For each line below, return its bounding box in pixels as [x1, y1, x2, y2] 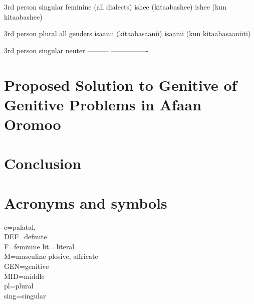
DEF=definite [4, 231, 47, 242]
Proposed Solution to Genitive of [4, 74, 237, 95]
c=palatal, [4, 221, 36, 232]
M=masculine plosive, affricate [4, 251, 98, 261]
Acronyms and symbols [4, 192, 167, 213]
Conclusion [4, 153, 82, 174]
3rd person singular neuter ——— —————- [4, 45, 148, 55]
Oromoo [4, 113, 61, 134]
